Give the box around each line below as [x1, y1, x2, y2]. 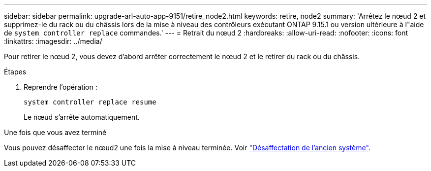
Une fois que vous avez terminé [4, 128, 107, 137]
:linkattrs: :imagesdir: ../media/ [4, 37, 102, 45]
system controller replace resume [24, 98, 156, 106]
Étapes [4, 68, 27, 76]
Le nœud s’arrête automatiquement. [24, 113, 140, 121]
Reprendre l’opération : [24, 83, 97, 91]
